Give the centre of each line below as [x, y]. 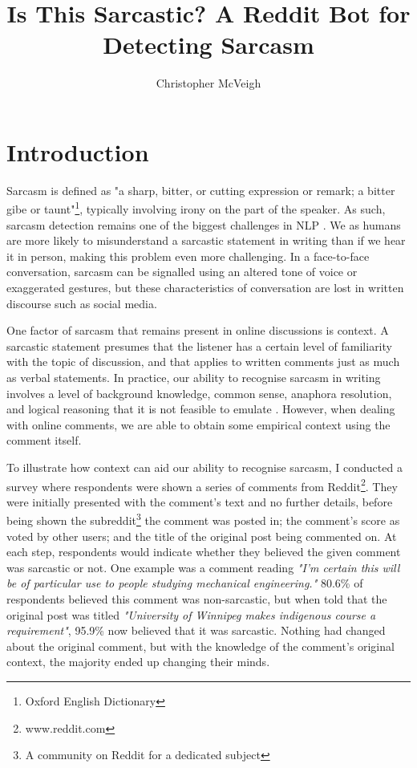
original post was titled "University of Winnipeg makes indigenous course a [191, 614]
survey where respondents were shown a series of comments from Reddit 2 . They [202, 485]
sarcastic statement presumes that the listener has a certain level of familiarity [199, 345]
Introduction [78, 151]
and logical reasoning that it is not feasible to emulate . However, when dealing [201, 409]
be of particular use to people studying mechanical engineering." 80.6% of [185, 583]
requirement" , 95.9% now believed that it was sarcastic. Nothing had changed [196, 630]
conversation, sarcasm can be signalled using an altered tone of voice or [182, 272]
